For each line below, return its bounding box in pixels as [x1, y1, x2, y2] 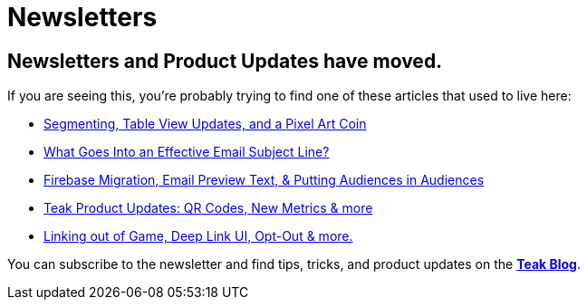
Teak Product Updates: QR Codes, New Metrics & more [43, 200, 373, 216]
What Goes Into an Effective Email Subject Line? [43, 144, 330, 160]
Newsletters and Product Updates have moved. [7, 49, 443, 72]
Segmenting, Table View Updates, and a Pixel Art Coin [43, 116, 367, 132]
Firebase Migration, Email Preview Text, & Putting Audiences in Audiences [43, 172, 485, 188]
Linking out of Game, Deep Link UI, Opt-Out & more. [43, 228, 353, 245]
